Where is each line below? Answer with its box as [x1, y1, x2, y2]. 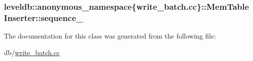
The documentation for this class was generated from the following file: [4, 31, 216, 41]
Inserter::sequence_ [4, 11, 83, 23]
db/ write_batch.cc [4, 47, 60, 57]
